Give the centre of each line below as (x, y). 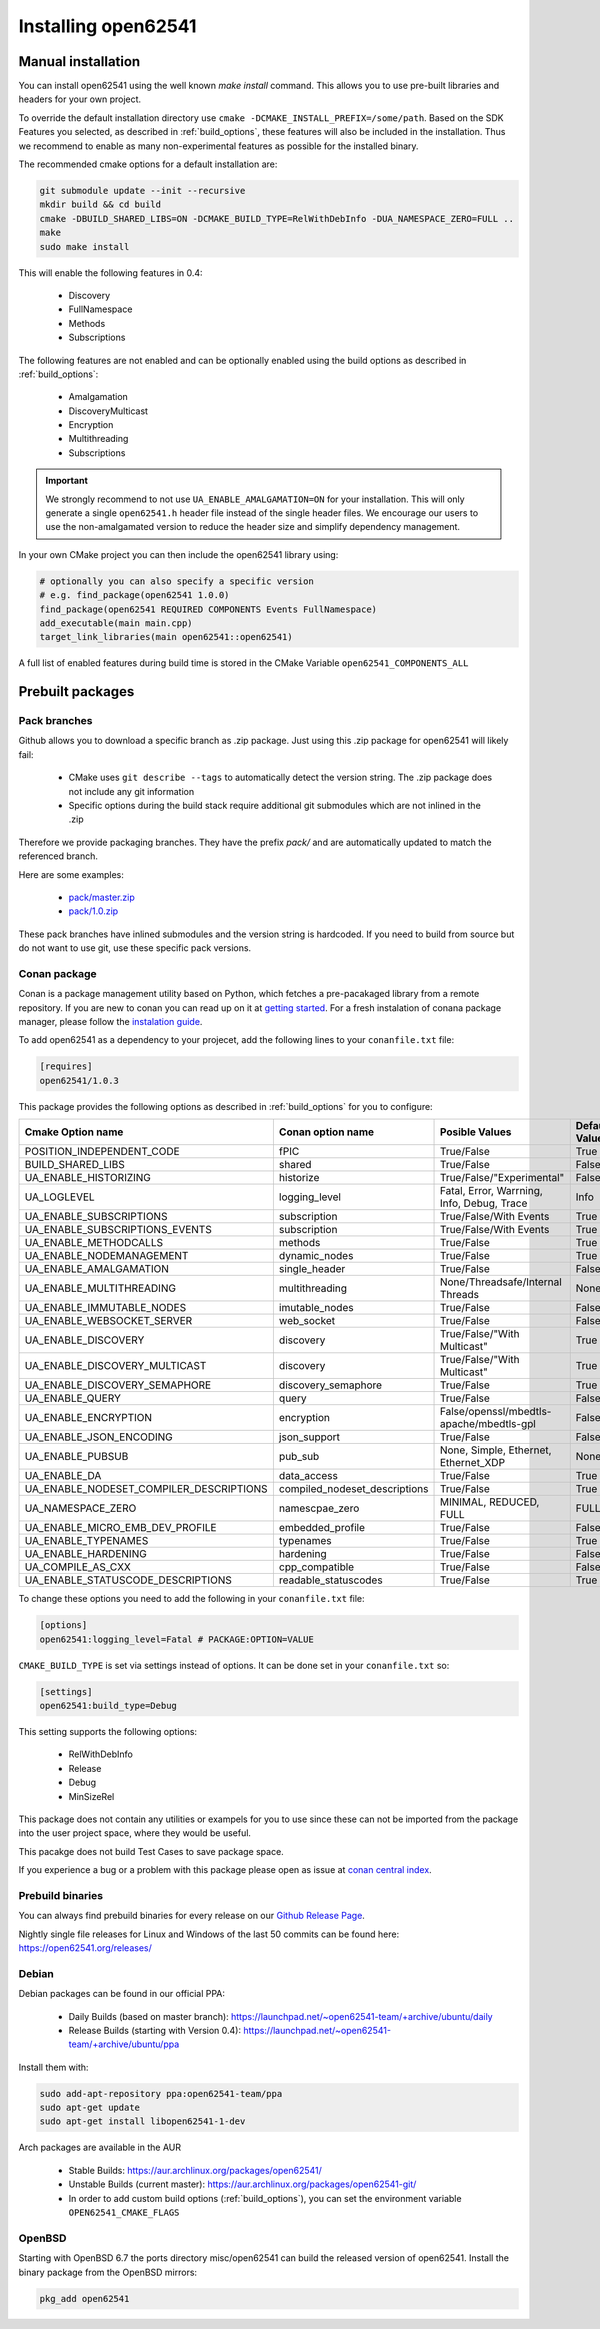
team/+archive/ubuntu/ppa (124, 2044)
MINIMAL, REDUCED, (489, 1502)
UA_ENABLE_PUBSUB (76, 1457)
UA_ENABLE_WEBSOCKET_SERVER (108, 1321)
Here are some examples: (71, 874)
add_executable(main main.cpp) (116, 623)
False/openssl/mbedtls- (495, 1412)
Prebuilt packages (76, 691)
